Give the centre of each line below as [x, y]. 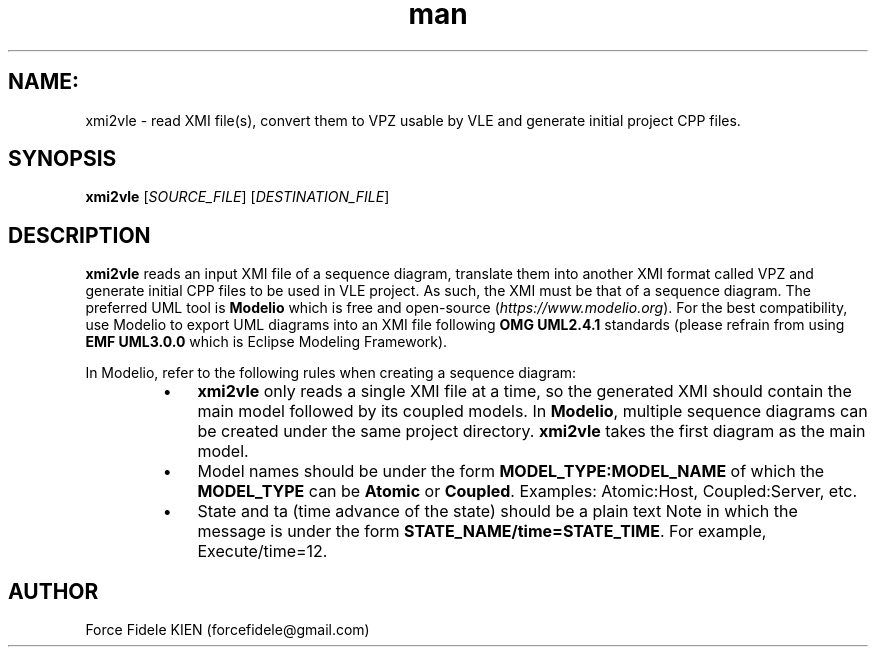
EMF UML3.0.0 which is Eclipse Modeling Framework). [266, 342]
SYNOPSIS [62, 159]
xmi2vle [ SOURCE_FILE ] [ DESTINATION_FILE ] [237, 197]
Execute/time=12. [262, 551]
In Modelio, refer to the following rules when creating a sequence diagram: [331, 373]
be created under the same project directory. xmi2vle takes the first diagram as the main [531, 431]
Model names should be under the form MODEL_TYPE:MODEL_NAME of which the [511, 471]
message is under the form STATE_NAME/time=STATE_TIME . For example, [482, 531]
